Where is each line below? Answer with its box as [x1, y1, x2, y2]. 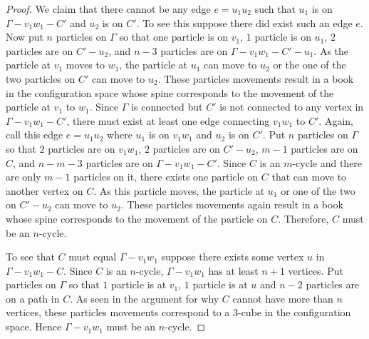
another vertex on [6, 183, 83, 198]
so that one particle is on [119, 29, 229, 44]
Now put [6, 29, 43, 44]
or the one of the [273, 57, 346, 72]
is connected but [131, 99, 203, 114]
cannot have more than [232, 290, 333, 305]
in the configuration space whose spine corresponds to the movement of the [6, 85, 334, 100]
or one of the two [281, 183, 355, 198]
